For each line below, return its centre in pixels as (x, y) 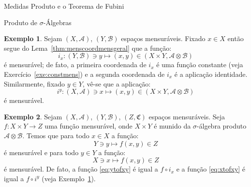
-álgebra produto (221, 126)
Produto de (21, 22)
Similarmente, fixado (35, 83)
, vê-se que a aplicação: (117, 83)
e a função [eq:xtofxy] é (211, 169)
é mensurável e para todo (41, 152)
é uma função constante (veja (200, 65)
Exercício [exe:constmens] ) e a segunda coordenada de (84, 74)
